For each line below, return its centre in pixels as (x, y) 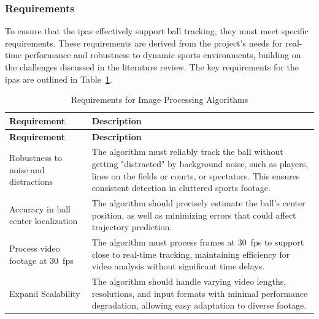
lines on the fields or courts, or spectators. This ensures (196, 175)
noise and (27, 169)
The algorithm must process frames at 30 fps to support (198, 242)
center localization (44, 221)
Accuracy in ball (40, 208)
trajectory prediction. (132, 227)
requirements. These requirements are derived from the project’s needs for (144, 43)
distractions (31, 182)
